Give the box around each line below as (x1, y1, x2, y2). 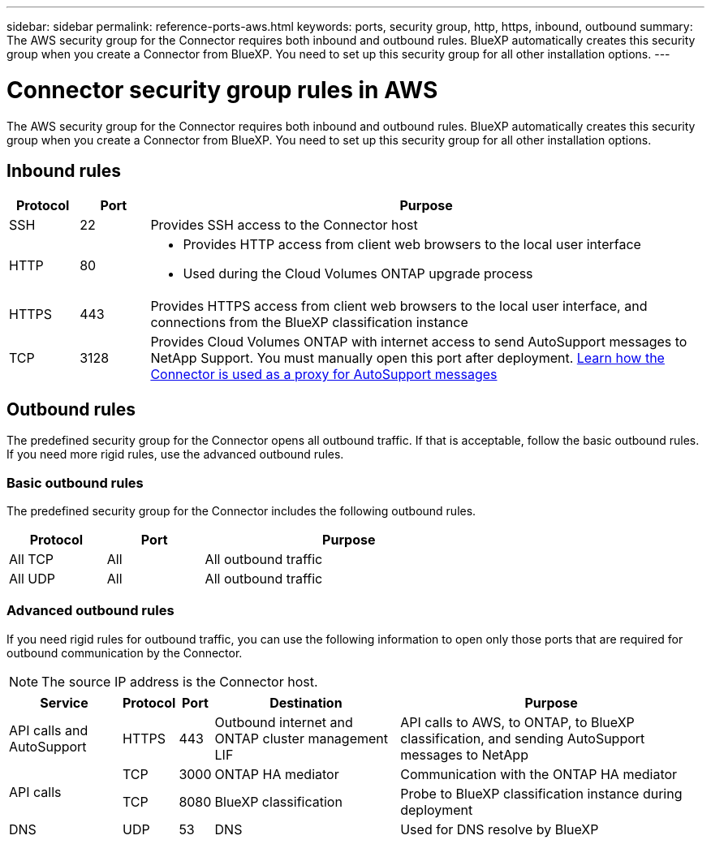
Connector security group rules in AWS (6, 75, 438, 104)
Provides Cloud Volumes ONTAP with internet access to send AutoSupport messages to (150, 334, 687, 351)
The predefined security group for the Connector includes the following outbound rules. (6, 503, 476, 518)
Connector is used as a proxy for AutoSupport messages (150, 366, 498, 383)
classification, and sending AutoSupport (400, 730, 645, 747)
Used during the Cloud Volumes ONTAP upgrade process (183, 265, 533, 282)
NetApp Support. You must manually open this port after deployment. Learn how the (150, 350, 665, 367)
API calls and (9, 721, 88, 738)
